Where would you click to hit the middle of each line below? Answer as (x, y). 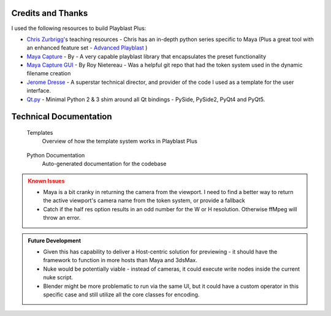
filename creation (49, 73)
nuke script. (58, 277)
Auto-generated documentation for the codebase (104, 164)
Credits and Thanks (50, 13)
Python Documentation (56, 155)
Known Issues (46, 181)
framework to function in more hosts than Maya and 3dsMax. (120, 260)
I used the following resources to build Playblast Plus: (79, 28)
